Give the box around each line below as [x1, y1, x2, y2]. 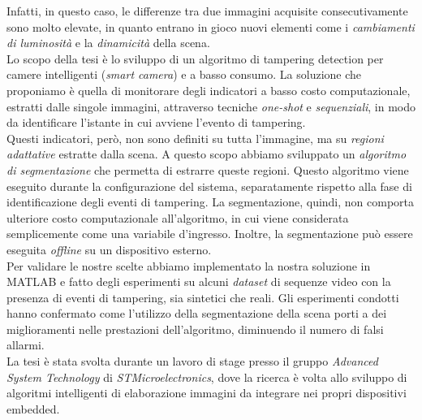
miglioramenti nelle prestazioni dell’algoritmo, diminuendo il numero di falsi [6, 320, 384, 337]
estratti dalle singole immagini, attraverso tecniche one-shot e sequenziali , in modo [6, 97, 416, 115]
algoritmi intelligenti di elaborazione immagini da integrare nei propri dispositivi [6, 384, 407, 401]
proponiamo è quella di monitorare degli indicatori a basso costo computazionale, [6, 81, 411, 98]
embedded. [6, 400, 60, 417]
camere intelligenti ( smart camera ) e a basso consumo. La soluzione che [6, 66, 362, 83]
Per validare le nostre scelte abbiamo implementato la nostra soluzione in [6, 257, 371, 274]
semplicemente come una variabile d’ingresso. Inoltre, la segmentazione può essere [6, 225, 413, 242]
